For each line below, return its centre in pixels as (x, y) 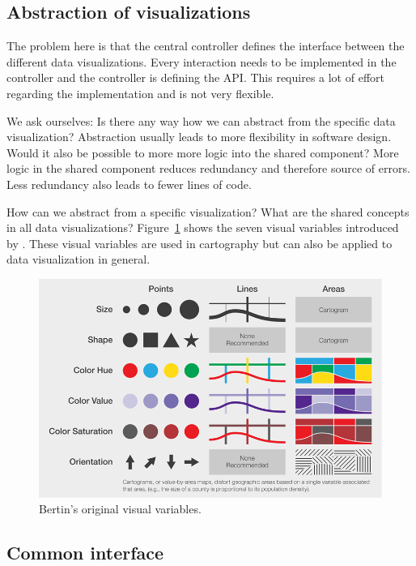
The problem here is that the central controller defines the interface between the (206, 46)
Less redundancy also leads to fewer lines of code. (129, 184)
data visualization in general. (79, 259)
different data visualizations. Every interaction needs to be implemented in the (202, 61)
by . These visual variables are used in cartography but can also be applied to (200, 243)
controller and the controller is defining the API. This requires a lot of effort (195, 77)
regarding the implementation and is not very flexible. (140, 93)
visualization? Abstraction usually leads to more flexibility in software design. (199, 137)
